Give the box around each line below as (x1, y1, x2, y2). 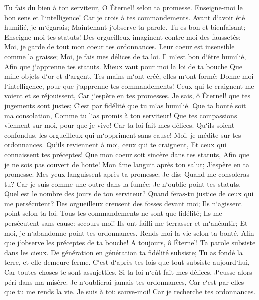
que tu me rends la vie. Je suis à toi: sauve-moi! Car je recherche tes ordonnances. (4, 286, 256, 297)
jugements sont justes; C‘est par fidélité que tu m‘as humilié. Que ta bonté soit (4, 100, 246, 110)
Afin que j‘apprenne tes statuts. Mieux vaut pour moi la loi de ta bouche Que (4, 61, 242, 71)
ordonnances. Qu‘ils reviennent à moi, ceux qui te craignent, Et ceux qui (4, 139, 227, 150)
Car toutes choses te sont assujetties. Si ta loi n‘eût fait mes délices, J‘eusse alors (4, 267, 252, 277)
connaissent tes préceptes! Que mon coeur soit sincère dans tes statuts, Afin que (4, 149, 250, 159)
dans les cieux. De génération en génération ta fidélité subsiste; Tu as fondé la (4, 247, 243, 257)
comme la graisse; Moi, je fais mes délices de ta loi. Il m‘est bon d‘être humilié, (4, 51, 246, 61)
